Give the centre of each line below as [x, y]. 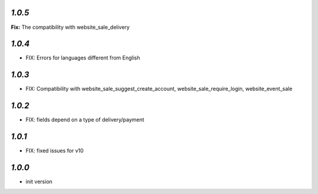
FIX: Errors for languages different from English [83, 58]
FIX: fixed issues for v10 [54, 151]
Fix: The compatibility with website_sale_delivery [70, 27]
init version [39, 182]
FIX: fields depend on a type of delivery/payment [85, 120]
